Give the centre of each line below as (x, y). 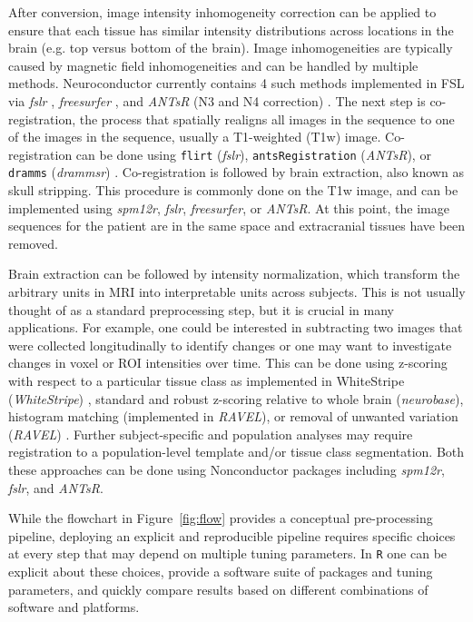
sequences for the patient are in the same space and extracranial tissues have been (237, 226)
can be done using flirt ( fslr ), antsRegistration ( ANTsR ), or (253, 154)
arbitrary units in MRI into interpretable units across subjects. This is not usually (237, 292)
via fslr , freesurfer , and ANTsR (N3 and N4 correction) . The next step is (217, 100)
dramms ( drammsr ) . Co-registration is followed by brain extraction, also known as (236, 172)
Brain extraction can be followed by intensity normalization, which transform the (234, 274)
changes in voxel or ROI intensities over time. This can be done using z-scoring (228, 363)
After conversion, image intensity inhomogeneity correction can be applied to (222, 12)
